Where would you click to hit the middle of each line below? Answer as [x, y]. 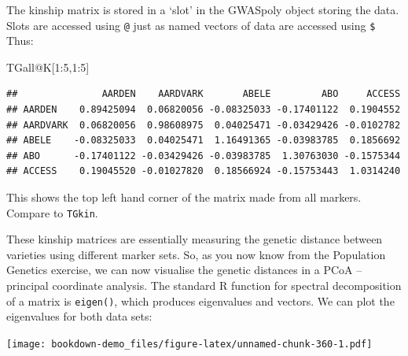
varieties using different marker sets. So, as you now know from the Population [196, 254]
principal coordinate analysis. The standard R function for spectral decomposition [204, 286]
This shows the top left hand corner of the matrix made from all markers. [184, 197]
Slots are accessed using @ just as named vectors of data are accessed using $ [191, 25]
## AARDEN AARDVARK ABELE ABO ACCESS [204, 94]
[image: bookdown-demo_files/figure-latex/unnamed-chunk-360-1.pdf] [189, 344]
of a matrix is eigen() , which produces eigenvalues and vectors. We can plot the [200, 300]
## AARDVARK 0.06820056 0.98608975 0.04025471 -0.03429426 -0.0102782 [204, 125]
